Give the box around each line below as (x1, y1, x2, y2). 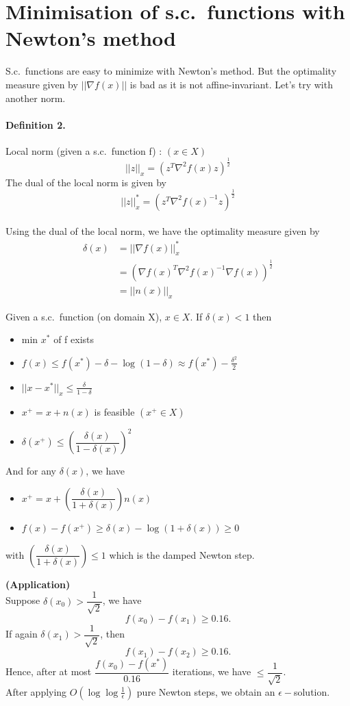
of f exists (53, 332, 95, 346)
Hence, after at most (5, 664, 92, 679)
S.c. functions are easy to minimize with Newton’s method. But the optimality (5, 64, 337, 78)
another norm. (5, 90, 66, 105)
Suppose (5, 593, 40, 607)
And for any (5, 464, 56, 478)
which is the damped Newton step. (109, 547, 255, 562)
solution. (293, 684, 330, 698)
